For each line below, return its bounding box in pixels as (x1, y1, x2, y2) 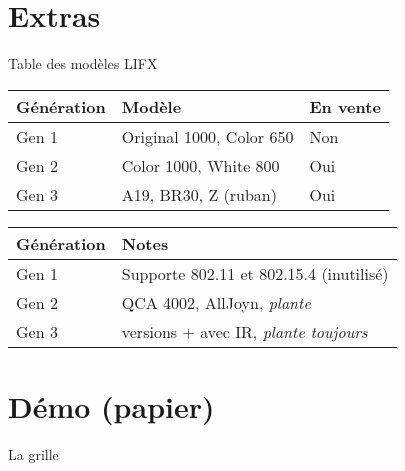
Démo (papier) (8, 385, 215, 426)
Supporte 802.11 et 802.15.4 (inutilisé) (121, 261, 389, 285)
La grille (8, 443, 59, 464)
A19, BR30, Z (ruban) (121, 182, 277, 206)
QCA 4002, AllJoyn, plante (121, 290, 311, 314)
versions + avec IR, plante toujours (121, 319, 368, 343)
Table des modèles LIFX (8, 53, 158, 74)
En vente (309, 94, 381, 118)
